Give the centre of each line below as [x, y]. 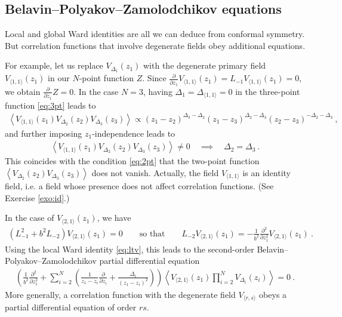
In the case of [30, 218]
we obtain [23, 91]
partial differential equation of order [71, 307]
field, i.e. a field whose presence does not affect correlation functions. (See [139, 186]
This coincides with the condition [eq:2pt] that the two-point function [132, 161]
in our [59, 78]
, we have [114, 218]
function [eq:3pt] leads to [50, 105]
